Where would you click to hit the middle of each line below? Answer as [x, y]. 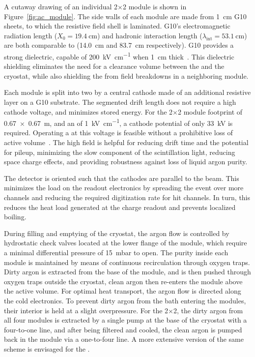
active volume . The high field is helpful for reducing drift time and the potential [126, 142]
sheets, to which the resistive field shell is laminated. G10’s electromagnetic [117, 26]
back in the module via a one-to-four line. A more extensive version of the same [124, 339]
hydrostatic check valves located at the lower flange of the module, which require [126, 243]
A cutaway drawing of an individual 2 [61, 6]
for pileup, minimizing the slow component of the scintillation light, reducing [120, 152]
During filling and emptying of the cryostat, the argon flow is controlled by [117, 233]
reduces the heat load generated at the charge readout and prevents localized [120, 207]
